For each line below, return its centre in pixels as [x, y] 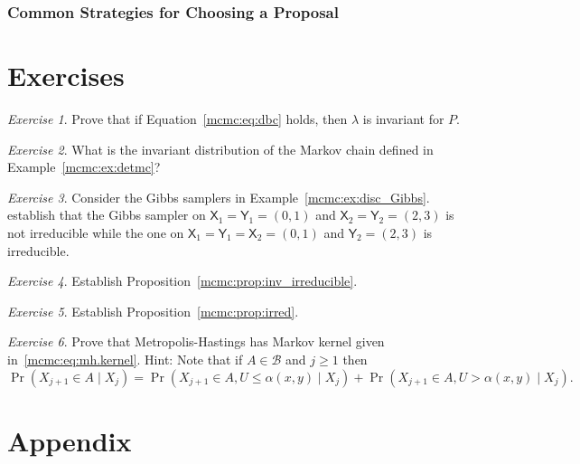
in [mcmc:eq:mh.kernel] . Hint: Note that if [125, 359]
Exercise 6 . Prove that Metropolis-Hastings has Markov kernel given [196, 341]
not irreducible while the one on [96, 232]
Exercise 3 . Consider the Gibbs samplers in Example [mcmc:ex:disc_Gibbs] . [219, 197]
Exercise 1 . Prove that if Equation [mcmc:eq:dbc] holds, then [178, 118]
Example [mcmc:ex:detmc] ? [84, 167]
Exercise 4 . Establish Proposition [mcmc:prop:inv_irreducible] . [182, 281]
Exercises [66, 76]
